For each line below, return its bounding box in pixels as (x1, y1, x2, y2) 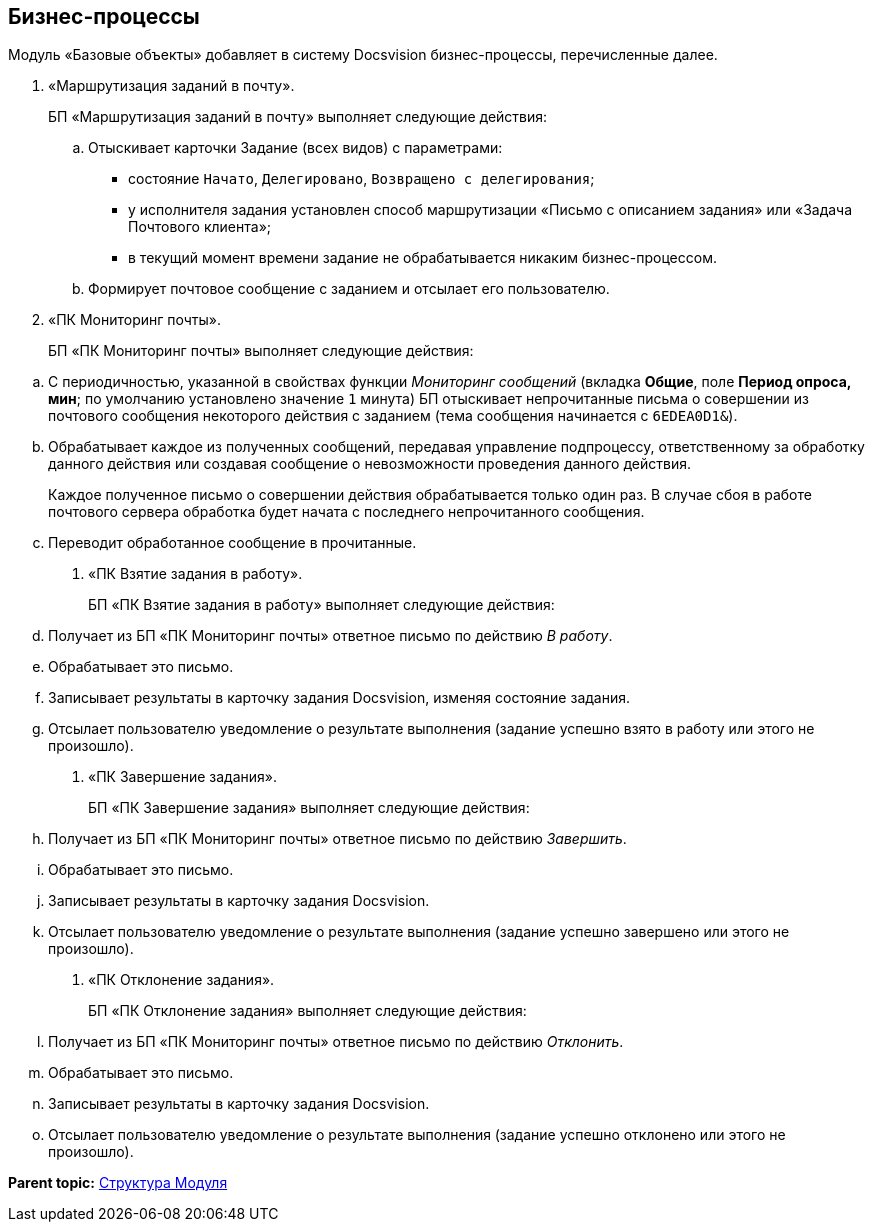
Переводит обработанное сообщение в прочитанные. (48, 534, 417, 552)
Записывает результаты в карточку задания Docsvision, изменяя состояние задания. (48, 689, 630, 707)
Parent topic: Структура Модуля (8, 1174, 228, 1192)
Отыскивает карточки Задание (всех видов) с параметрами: (88, 139, 503, 157)
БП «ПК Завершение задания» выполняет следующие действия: (88, 799, 530, 817)
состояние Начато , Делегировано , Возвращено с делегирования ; (128, 170, 595, 188)
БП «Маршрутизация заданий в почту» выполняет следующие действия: (48, 108, 548, 126)
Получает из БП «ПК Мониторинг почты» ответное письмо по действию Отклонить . (48, 1033, 624, 1051)
